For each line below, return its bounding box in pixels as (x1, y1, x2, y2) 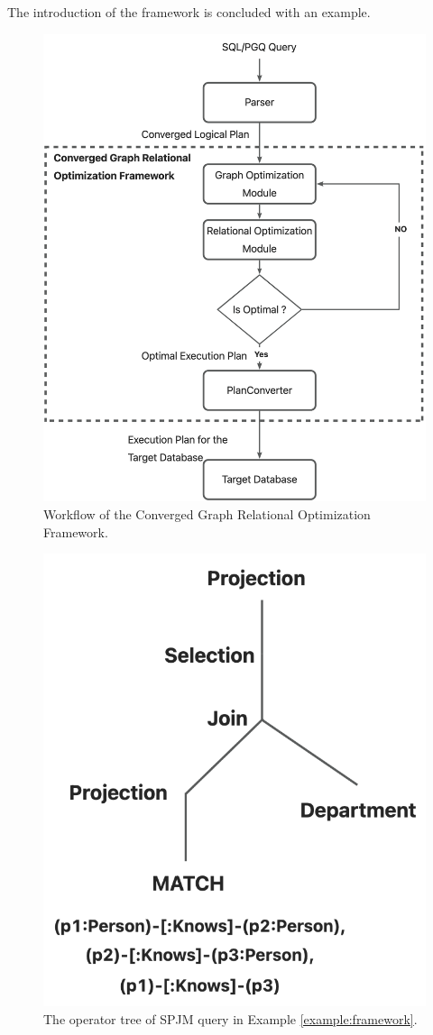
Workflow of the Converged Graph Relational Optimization (43, 504, 371, 523)
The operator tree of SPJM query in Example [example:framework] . (43, 1009, 418, 1028)
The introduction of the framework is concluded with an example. (7, 3, 371, 21)
